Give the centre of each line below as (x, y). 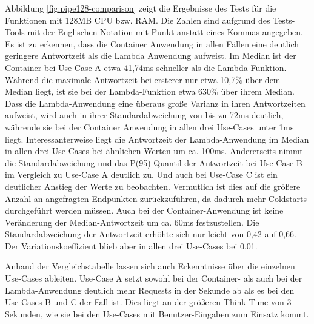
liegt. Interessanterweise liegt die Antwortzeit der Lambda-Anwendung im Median (157, 139)
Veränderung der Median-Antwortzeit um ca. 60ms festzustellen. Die (132, 222)
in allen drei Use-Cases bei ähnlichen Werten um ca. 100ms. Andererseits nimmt (154, 151)
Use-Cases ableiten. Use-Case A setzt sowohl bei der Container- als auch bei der (154, 278)
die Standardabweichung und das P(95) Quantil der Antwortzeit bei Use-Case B (154, 162)
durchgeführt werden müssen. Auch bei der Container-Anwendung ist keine (144, 210)
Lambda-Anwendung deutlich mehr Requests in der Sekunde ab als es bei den (150, 290)
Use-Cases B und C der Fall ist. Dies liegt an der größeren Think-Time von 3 (148, 302)
